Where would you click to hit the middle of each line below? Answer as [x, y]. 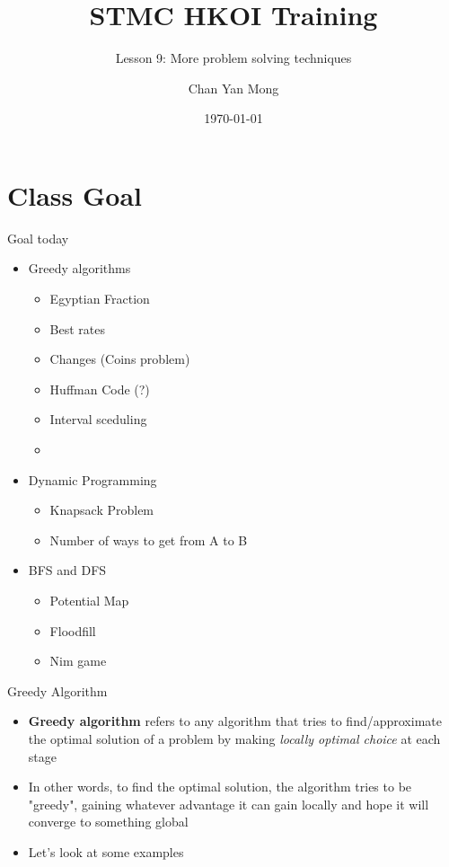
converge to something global [108, 822]
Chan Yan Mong [233, 88]
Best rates [78, 328]
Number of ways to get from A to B [149, 540]
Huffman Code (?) [100, 389]
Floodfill [73, 630]
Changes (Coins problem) [120, 359]
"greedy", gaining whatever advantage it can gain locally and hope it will [229, 804]
